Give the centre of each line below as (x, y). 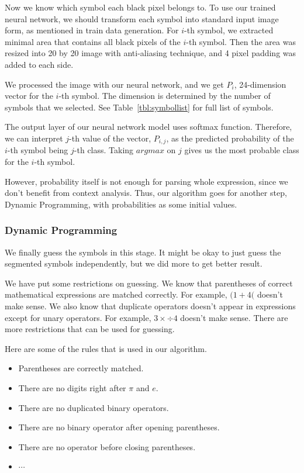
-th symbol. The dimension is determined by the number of (165, 96)
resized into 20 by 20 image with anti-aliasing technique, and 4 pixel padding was (151, 53)
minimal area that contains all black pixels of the (93, 41)
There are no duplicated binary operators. (94, 407)
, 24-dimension (260, 84)
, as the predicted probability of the (230, 138)
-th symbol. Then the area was (241, 41)
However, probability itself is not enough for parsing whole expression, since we (146, 181)
